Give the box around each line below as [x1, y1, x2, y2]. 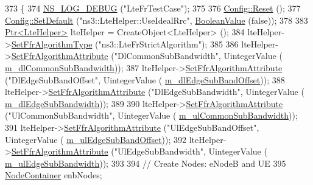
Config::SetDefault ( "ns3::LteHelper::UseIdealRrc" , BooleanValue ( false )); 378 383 [5, 13, 308, 26]
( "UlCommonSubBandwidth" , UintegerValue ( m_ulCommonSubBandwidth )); [5, 109, 298, 122]
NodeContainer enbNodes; [5, 169, 102, 181]
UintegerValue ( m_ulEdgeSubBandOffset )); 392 [5, 133, 187, 145]
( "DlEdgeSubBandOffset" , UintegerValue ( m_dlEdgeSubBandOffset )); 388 [5, 73, 285, 86]
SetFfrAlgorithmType [11, 37, 93, 50]
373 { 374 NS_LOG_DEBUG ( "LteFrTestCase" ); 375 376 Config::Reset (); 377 [5, 2, 301, 14]
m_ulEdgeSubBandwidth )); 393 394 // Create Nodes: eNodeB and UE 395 [5, 156, 286, 169]
